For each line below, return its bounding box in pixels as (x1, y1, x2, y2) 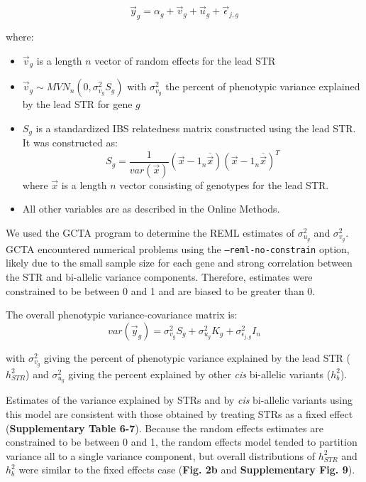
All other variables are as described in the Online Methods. (22, 201, 280, 216)
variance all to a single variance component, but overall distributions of (6, 448, 315, 463)
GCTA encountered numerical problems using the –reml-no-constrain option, (6, 241, 350, 256)
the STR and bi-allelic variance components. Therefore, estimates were (6, 269, 313, 284)
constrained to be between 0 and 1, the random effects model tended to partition (6, 434, 357, 449)
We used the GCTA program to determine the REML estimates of (6, 225, 294, 240)
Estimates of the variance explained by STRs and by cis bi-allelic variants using (6, 392, 353, 407)
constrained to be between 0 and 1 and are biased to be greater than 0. (6, 283, 316, 298)
